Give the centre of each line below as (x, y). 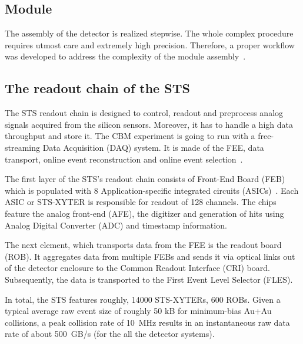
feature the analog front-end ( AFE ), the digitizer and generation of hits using (144, 213)
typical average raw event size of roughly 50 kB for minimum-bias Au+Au (138, 311)
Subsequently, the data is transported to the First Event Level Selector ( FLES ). (149, 279)
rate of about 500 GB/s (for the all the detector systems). (110, 334)
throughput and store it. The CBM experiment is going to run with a (130, 136)
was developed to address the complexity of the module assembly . (125, 56)
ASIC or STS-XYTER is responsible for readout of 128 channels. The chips (141, 202)
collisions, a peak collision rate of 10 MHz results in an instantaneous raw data (147, 322)
